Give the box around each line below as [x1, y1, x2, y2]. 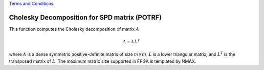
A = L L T [122, 38, 140, 45]
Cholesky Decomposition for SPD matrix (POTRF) [9, 13, 162, 21]
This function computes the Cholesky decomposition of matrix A [9, 26, 139, 32]
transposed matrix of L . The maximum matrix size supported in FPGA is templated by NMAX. [9, 58, 197, 64]
